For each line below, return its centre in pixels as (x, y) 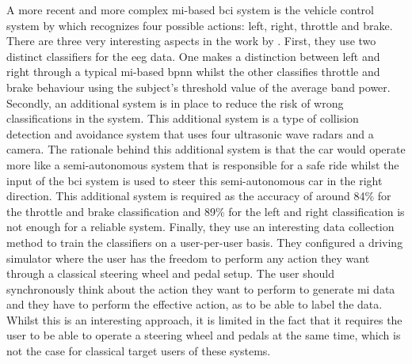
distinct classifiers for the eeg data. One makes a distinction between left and (193, 56)
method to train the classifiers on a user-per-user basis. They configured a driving (205, 242)
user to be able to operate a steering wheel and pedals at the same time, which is (204, 335)
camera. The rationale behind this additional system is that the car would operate (206, 149)
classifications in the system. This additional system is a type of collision (183, 118)
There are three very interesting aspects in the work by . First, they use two (191, 41)
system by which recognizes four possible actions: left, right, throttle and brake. (200, 25)
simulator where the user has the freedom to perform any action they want (188, 258)
